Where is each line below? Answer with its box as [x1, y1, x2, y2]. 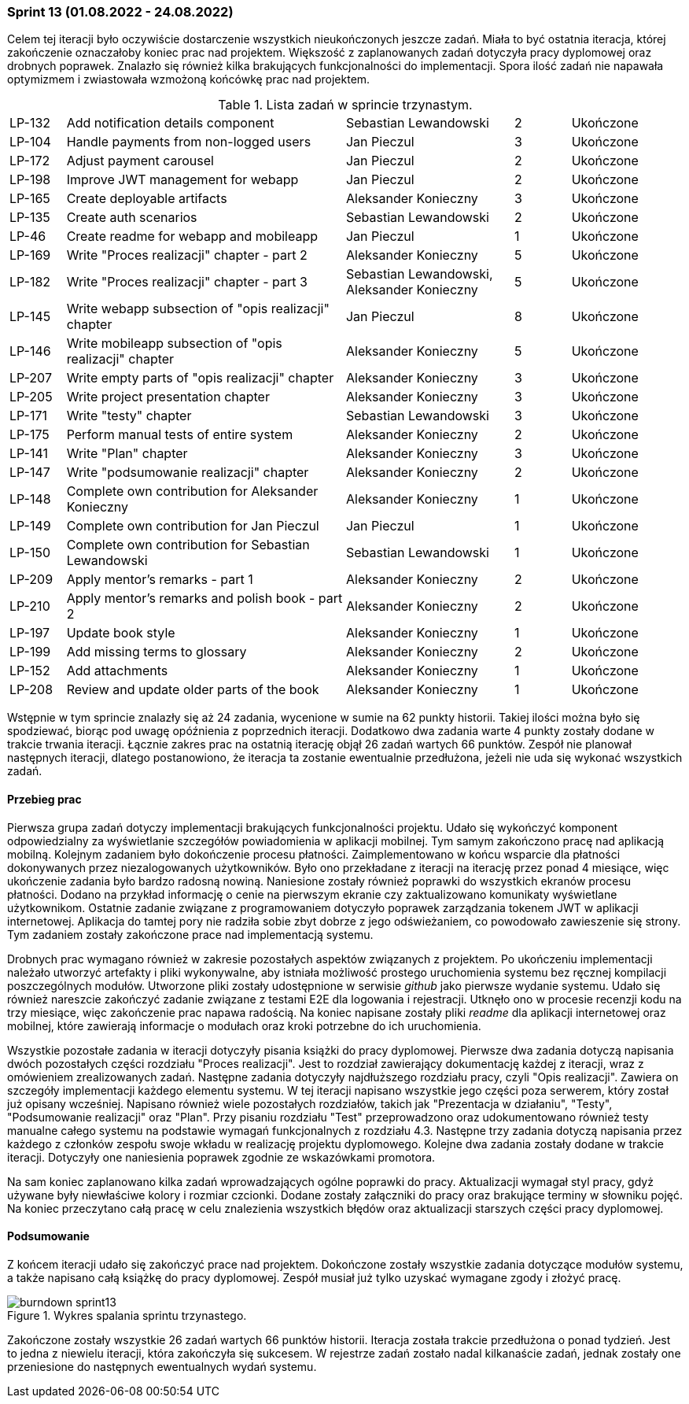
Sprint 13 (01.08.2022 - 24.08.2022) [7, 4, 234, 20]
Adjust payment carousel [66, 153, 214, 169]
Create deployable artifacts [66, 190, 227, 207]
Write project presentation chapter [66, 389, 270, 405]
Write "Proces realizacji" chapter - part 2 [66, 247, 308, 264]
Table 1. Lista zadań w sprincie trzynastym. [218, 97, 473, 113]
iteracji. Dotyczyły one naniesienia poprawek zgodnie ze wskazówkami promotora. [7, 1150, 436, 1164]
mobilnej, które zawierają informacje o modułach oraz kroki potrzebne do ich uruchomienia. [7, 1018, 481, 1033]
